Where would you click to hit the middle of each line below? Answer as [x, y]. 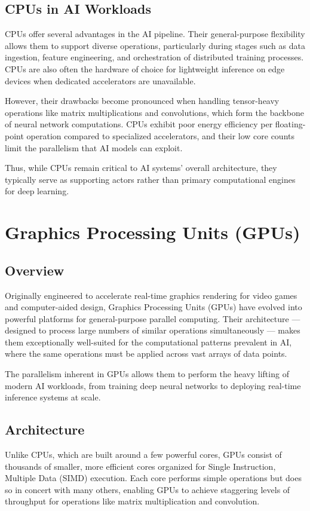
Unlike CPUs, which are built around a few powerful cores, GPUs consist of [143, 455]
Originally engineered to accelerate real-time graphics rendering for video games [151, 295]
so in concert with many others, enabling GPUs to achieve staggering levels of [148, 489]
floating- [290, 124]
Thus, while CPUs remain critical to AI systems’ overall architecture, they [141, 168]
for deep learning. [37, 191]
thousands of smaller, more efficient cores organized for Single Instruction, [140, 466]
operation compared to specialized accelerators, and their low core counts [160, 135]
